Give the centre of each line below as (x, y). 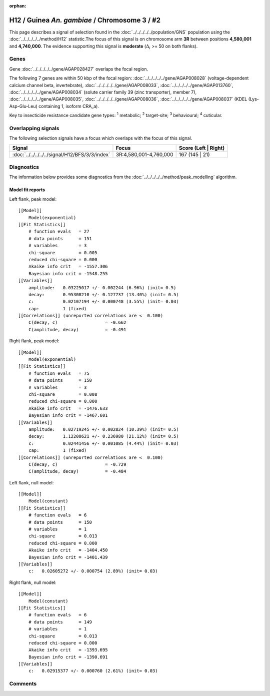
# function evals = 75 (59, 373)
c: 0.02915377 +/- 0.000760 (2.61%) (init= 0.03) (93, 671)
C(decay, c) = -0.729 (77, 464)
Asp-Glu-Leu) (23, 106)
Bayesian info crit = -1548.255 (68, 273)
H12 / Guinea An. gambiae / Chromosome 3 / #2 (85, 20)
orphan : (18, 6)
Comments (23, 684)
